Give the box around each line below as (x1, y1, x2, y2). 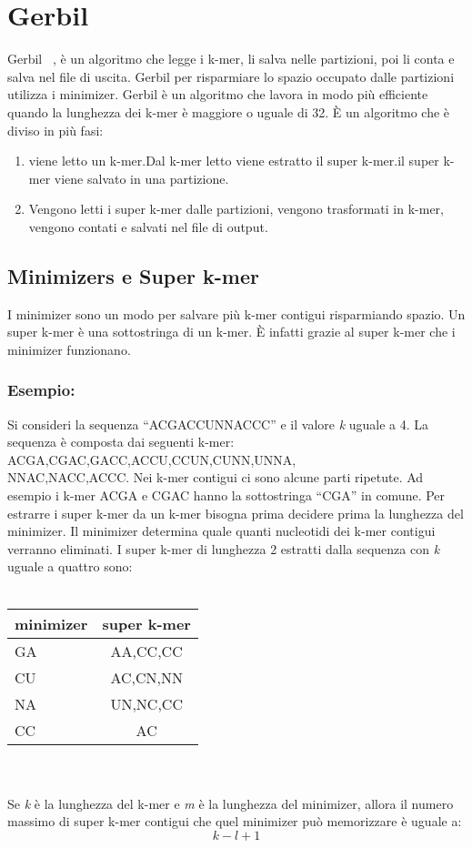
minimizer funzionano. (7, 339, 131, 358)
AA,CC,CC (110, 640, 183, 661)
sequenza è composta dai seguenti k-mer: (7, 432, 235, 451)
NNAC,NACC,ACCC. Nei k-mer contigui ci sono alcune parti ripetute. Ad (7, 468, 424, 487)
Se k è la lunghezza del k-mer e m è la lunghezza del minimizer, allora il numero (7, 793, 454, 813)
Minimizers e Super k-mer (7, 261, 259, 289)
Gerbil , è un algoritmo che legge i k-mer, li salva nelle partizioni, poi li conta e (7, 49, 455, 68)
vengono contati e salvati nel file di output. (28, 217, 268, 236)
